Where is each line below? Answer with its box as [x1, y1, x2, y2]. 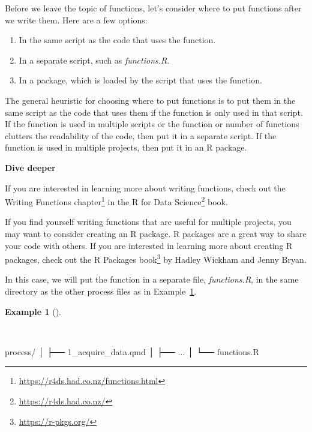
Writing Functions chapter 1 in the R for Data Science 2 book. [5, 194, 228, 208]
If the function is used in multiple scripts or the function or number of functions [5, 118, 299, 130]
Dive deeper [5, 161, 56, 173]
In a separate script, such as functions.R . [19, 53, 170, 66]
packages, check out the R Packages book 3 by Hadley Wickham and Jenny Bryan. [5, 251, 307, 265]
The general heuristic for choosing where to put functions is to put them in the [5, 94, 296, 106]
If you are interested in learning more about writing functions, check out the [5, 181, 286, 194]
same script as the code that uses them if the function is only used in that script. [5, 106, 303, 118]
